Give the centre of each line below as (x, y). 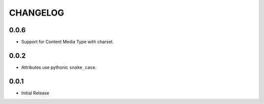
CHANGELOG (37, 13)
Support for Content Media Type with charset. (67, 42)
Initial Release (35, 93)
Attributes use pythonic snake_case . (59, 67)
